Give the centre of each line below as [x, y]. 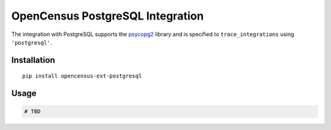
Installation [33, 60]
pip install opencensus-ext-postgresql [82, 76]
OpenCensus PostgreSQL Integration [108, 16]
